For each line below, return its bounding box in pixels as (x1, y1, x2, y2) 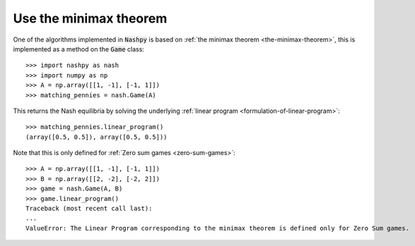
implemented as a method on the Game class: (13, 44, 145, 53)
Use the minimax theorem (13, 11, 168, 26)
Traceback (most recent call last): (25, 204, 153, 213)
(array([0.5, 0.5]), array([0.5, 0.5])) (25, 133, 168, 141)
